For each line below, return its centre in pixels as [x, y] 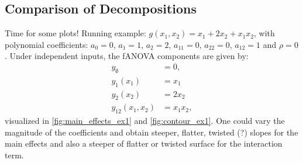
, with [264, 33]
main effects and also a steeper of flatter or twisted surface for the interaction [144, 143]
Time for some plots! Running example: [75, 33]
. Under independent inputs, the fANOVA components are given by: [127, 56]
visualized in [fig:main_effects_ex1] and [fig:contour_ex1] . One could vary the [145, 121]
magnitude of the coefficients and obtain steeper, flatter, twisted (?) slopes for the [151, 132]
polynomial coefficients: [47, 44]
